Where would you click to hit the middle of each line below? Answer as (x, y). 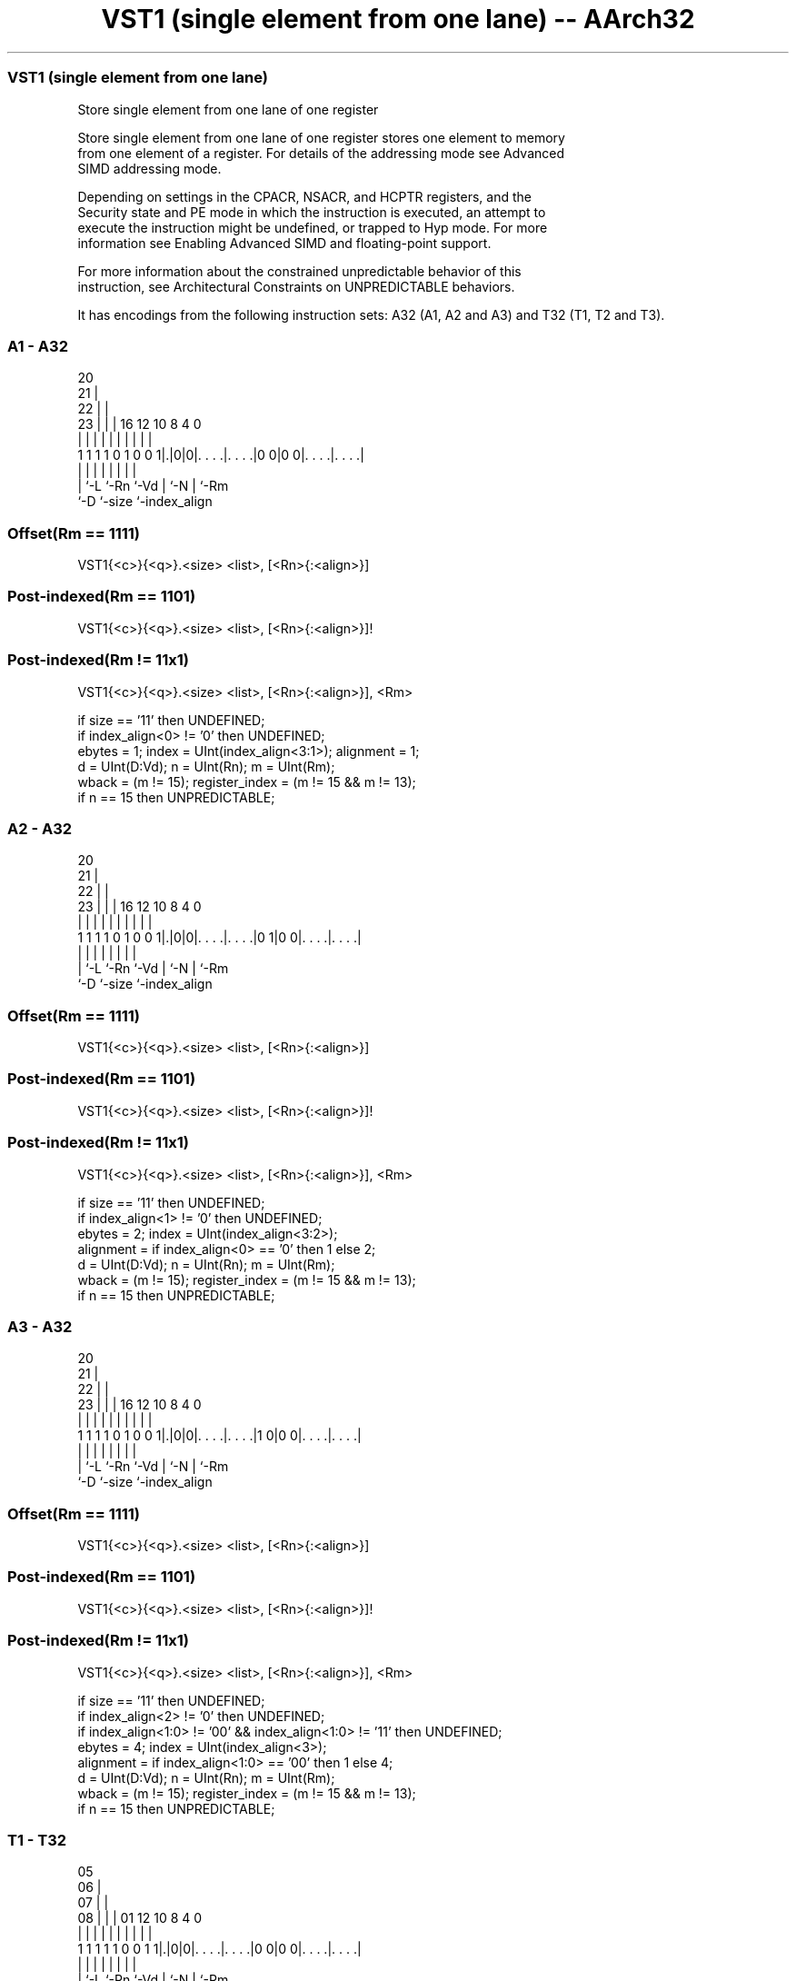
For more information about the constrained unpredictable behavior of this (299, 271)
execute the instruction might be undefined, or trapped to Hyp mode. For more (313, 227)
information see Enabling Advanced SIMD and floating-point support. (284, 243)
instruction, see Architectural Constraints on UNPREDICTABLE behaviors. (296, 286)
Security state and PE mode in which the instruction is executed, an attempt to (312, 212)
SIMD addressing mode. (149, 168)
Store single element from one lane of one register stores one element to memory (321, 137)
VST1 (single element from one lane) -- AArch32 (398, 19)
